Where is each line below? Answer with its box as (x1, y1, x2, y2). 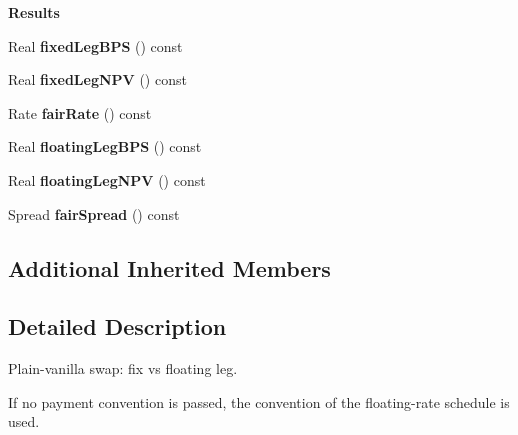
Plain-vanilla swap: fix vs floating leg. (8, 358, 238, 379)
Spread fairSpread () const (8, 203, 180, 224)
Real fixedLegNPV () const (8, 69, 187, 90)
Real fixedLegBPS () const (8, 35, 183, 56)
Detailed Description (8, 311, 227, 342)
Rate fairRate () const (8, 102, 152, 123)
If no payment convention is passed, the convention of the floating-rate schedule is (8, 391, 510, 412)
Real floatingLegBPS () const (8, 136, 202, 157)
